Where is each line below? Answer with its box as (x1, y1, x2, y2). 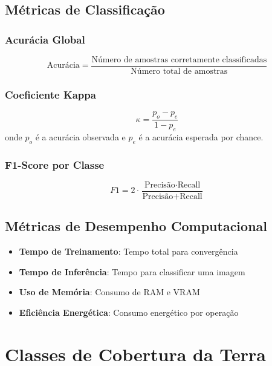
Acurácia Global (5, 31, 85, 47)
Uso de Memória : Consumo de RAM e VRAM (19, 286, 200, 298)
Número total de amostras (131, 67, 228, 76)
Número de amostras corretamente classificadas (91, 56, 267, 64)
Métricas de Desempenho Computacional (5, 217, 268, 235)
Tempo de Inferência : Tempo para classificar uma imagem (19, 265, 245, 278)
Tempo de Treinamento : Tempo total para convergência (19, 245, 238, 258)
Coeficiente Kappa (5, 87, 96, 102)
